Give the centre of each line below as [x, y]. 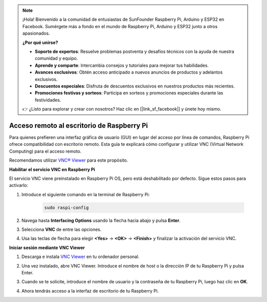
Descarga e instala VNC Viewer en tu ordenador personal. [80, 257]
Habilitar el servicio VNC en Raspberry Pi [52, 169]
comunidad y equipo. [56, 58]
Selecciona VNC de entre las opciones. [61, 229]
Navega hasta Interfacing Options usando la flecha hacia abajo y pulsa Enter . [101, 220]
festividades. [48, 100]
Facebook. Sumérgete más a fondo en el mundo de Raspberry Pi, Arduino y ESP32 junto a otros [120, 26]
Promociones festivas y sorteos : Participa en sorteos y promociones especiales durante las [129, 93]
